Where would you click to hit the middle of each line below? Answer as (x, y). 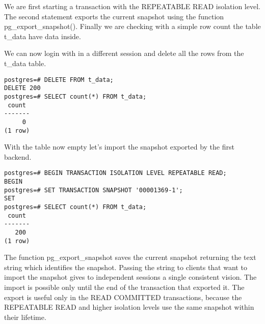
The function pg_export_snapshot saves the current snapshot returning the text (130, 257)
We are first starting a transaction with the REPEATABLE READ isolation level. (132, 6)
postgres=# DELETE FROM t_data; (59, 80)
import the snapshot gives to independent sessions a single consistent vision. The (130, 277)
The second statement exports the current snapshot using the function (114, 16)
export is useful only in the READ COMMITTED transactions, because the (123, 297)
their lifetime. (25, 317)
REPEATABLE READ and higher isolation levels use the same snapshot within (129, 307)
